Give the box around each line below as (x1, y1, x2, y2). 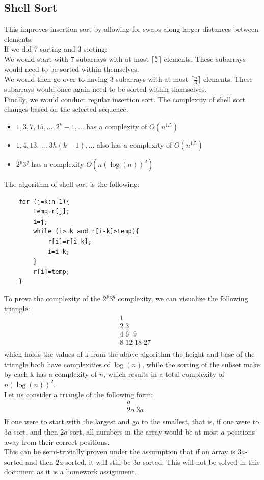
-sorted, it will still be (63, 456, 131, 467)
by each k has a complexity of (4, 369, 97, 379)
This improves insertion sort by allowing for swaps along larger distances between (4, 23, 258, 34)
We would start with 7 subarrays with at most (4, 53, 149, 64)
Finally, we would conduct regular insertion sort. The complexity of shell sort (4, 93, 246, 104)
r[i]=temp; (33, 268, 70, 275)
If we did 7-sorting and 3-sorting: (4, 43, 108, 54)
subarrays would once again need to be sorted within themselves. (4, 84, 207, 94)
